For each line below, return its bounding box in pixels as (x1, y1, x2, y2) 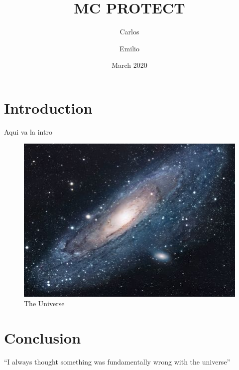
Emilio (119, 43, 139, 53)
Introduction (4, 97, 93, 118)
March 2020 (112, 60, 147, 70)
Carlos (119, 26, 139, 37)
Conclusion (4, 328, 81, 348)
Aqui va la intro (4, 126, 52, 137)
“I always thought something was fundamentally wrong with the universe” (4, 357, 231, 367)
